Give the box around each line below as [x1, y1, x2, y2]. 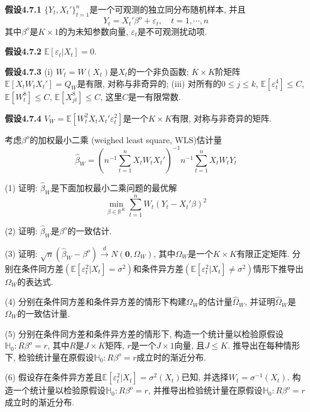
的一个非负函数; [127, 65, 189, 77]
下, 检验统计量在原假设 [5, 350, 94, 363]
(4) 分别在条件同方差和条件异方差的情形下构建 [5, 295, 186, 308]
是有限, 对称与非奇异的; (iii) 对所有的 [77, 77, 222, 89]
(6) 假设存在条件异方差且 [5, 371, 103, 383]
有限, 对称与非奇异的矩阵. [171, 111, 272, 124]
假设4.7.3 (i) [5, 65, 53, 77]
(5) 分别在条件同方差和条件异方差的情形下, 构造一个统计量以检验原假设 [5, 327, 284, 340]
